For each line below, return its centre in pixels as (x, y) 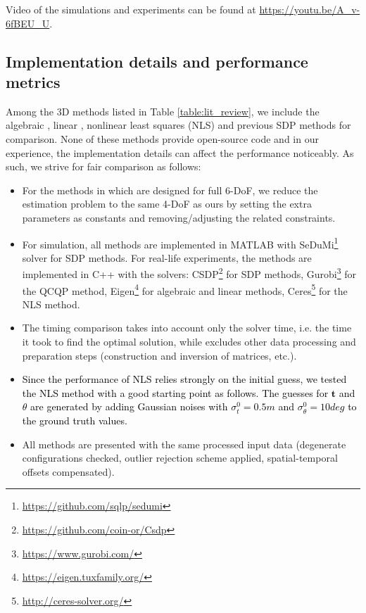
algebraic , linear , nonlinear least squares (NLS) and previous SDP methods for (178, 125)
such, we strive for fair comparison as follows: (103, 166)
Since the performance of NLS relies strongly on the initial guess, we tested (184, 379)
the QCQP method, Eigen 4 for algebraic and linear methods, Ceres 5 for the (185, 289)
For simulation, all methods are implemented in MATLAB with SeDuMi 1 (180, 243)
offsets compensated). (68, 471)
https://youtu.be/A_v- (310, 9)
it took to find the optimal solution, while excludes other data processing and (189, 342)
